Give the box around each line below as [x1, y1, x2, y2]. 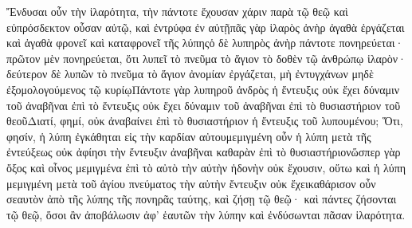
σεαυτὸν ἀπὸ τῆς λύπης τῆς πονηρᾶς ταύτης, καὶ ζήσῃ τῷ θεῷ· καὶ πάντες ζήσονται [6, 191, 397, 207]
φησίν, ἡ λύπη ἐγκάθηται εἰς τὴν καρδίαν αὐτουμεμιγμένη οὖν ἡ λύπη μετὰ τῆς [6, 128, 371, 144]
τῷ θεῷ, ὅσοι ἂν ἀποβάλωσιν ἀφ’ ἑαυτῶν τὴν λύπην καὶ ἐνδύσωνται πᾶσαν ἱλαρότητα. [6, 206, 406, 222]
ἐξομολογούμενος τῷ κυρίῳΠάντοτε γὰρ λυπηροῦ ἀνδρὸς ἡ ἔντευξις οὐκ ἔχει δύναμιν [6, 81, 400, 97]
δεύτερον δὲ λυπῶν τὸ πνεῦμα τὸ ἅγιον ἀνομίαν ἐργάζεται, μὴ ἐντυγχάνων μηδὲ [6, 65, 374, 82]
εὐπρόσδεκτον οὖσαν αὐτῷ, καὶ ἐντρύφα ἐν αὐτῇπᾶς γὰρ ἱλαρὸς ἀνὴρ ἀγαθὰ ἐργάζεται [6, 18, 405, 35]
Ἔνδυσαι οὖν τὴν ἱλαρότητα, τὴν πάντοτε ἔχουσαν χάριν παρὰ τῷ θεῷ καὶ [6, 3, 348, 19]
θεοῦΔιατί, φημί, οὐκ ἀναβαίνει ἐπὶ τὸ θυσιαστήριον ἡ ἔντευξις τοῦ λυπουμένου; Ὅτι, [6, 112, 403, 129]
